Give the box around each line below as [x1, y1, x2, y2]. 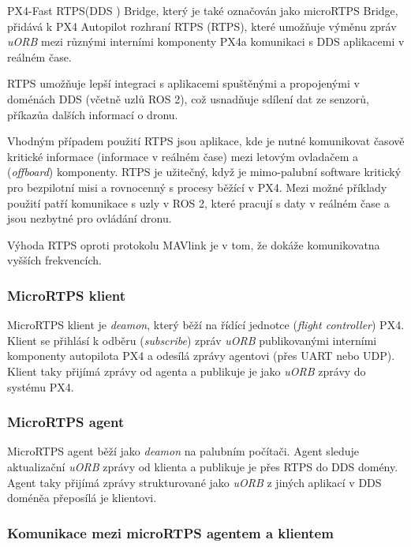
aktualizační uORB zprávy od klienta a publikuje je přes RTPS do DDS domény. [7, 458, 398, 474]
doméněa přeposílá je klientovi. [7, 489, 157, 506]
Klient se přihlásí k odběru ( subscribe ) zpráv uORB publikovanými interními [7, 332, 377, 348]
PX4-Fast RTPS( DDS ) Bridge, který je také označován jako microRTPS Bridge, [7, 2, 398, 18]
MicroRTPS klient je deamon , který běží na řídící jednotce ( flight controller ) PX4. [7, 317, 405, 333]
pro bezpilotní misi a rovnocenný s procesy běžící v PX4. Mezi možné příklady [7, 178, 387, 195]
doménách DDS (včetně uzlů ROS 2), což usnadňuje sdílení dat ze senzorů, [7, 90, 369, 107]
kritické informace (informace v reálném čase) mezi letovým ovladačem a [7, 148, 359, 164]
